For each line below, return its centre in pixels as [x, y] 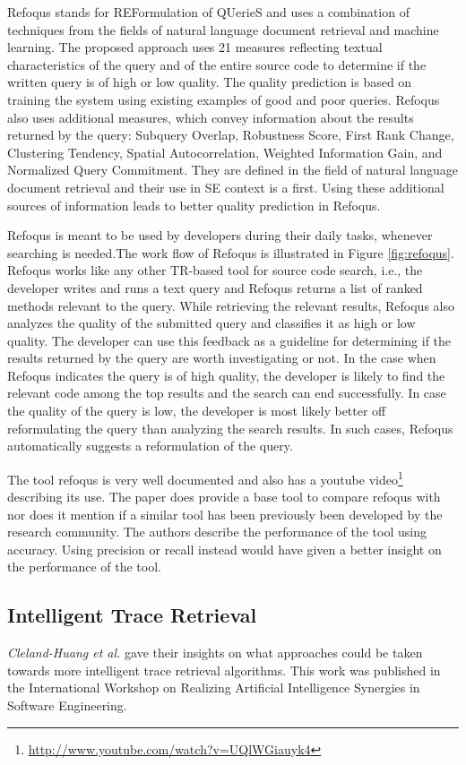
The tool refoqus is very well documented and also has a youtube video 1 [205, 477]
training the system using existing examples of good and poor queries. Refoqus [224, 99]
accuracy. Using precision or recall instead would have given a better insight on [224, 549]
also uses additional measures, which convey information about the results [211, 117]
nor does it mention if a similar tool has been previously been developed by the [225, 514]
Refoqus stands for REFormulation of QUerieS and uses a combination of [208, 12]
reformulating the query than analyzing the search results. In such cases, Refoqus [230, 428]
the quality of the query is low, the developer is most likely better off [197, 411]
